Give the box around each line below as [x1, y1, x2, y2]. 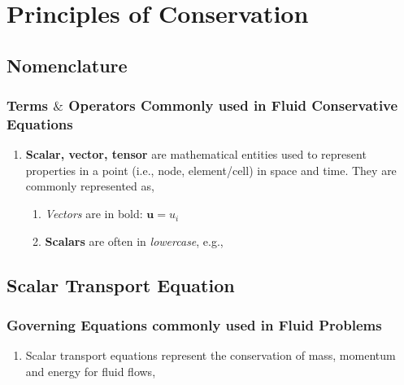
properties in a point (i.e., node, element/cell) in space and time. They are [25, 161, 397, 178]
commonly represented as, [25, 177, 154, 195]
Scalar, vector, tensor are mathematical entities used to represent [25, 146, 367, 163]
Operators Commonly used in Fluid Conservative [68, 95, 398, 116]
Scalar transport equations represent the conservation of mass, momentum [25, 347, 396, 364]
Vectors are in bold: [45, 205, 143, 222]
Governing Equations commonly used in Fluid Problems [7, 314, 382, 335]
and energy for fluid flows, [25, 362, 156, 379]
